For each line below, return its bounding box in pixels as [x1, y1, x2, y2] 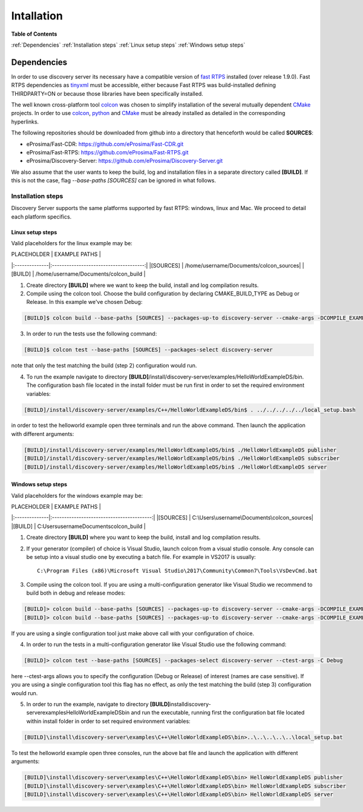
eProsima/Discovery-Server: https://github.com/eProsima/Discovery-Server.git [26, 157, 223, 165]
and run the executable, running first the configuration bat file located [131, 709, 305, 716]
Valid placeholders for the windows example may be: [11, 492, 143, 499]
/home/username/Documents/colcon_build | [35, 270, 146, 278]
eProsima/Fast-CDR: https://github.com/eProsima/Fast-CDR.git [26, 140, 184, 148]
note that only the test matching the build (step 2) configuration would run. [11, 362, 197, 369]
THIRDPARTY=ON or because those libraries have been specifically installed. [11, 90, 204, 97]
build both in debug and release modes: [26, 589, 126, 596]
